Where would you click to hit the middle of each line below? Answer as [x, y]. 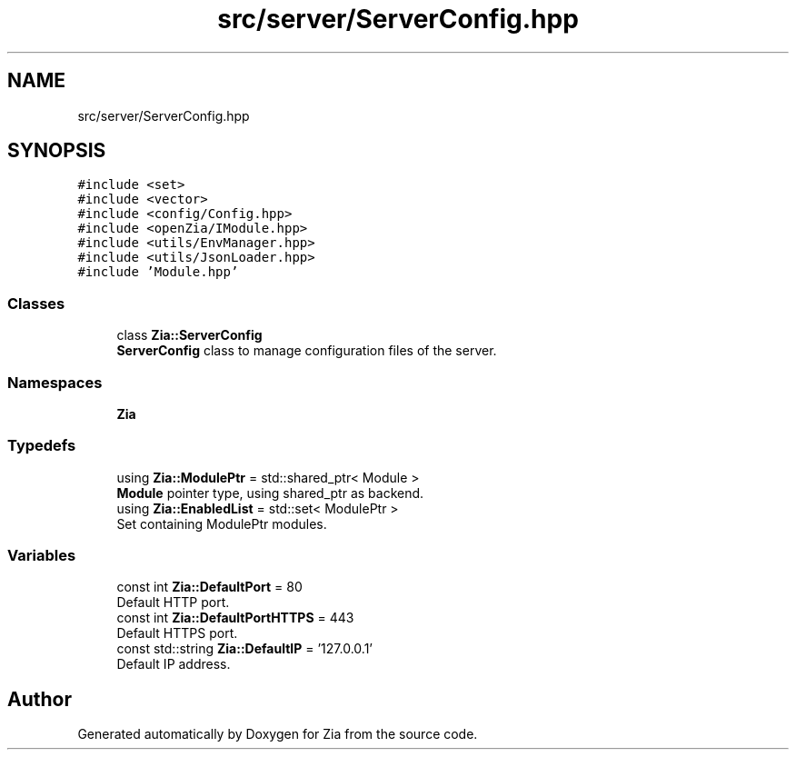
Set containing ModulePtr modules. [222, 523]
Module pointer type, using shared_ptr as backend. [270, 493]
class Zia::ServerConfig [189, 335]
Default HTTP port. [173, 603]
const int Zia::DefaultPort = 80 [209, 587]
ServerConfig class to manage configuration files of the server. [307, 351]
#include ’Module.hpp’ [158, 272]
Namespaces [55, 382]
